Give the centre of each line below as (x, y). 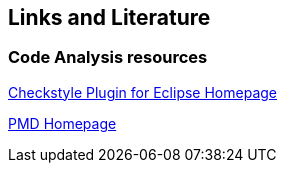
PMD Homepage (62, 123)
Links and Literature (109, 17)
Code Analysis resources (108, 57)
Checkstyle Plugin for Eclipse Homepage (142, 92)
